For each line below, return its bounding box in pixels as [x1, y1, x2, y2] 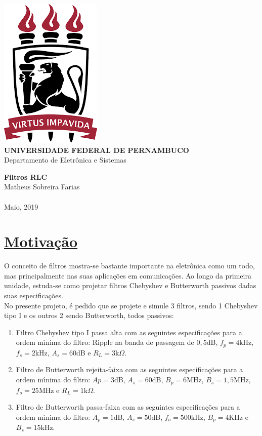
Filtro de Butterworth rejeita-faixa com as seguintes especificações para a [16, 364, 243, 375]
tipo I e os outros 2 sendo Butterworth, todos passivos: [4, 310, 174, 321]
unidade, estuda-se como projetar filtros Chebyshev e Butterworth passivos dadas [4, 280, 256, 291]
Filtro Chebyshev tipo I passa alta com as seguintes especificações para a [16, 327, 242, 337]
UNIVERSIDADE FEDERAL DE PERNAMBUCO [4, 144, 189, 155]
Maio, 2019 [4, 201, 38, 212]
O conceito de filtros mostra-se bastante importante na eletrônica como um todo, [4, 260, 255, 271]
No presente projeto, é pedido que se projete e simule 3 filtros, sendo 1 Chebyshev [4, 300, 258, 310]
